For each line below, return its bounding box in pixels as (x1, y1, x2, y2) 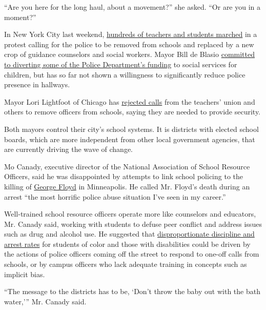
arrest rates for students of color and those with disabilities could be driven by (4, 238, 251, 249)
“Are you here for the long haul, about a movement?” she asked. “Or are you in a (4, 2, 261, 12)
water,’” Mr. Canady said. (4, 296, 87, 306)
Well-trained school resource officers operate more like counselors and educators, (4, 208, 256, 219)
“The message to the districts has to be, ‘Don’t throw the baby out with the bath (4, 286, 260, 297)
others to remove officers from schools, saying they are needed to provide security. (4, 106, 261, 117)
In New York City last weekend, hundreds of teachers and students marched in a (4, 29, 257, 40)
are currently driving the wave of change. (4, 144, 133, 154)
